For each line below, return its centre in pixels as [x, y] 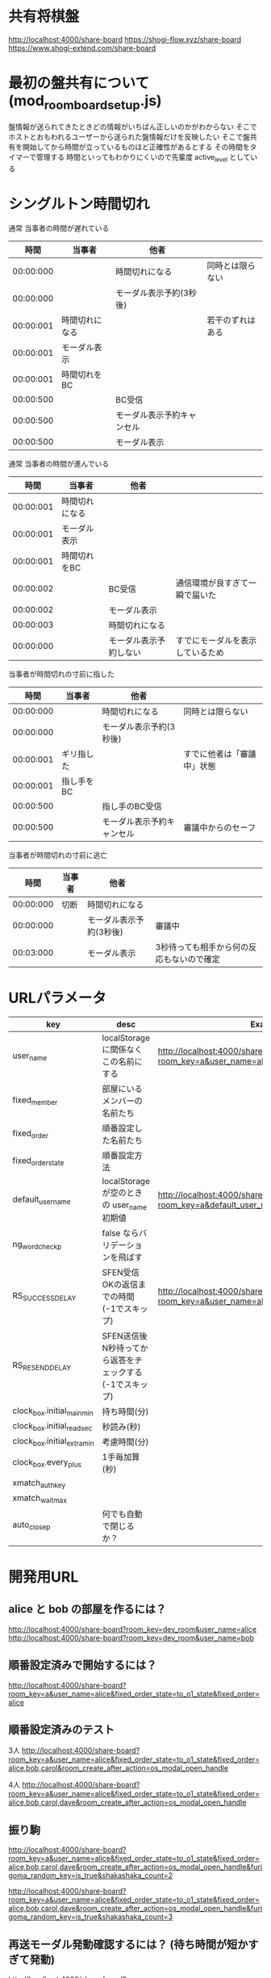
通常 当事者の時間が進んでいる [59, 464]
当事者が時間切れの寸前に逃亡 [58, 855]
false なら [121, 1233]
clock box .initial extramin [53, 1441]
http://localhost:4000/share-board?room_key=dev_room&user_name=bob [131, 1637]
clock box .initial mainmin [53, 1411]
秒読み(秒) [121, 1427]
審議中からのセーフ [220, 828]
